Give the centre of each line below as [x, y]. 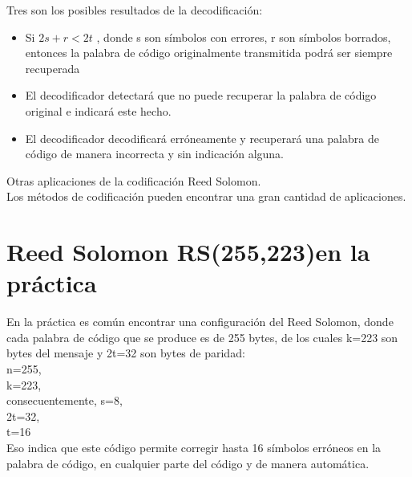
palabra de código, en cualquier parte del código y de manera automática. [188, 463]
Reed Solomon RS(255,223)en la [188, 252]
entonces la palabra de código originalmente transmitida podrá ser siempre [209, 53]
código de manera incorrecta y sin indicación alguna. [155, 154]
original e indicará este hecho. [98, 110]
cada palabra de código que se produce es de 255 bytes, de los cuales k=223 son [202, 337]
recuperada [53, 68]
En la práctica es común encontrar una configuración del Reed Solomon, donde [200, 322]
